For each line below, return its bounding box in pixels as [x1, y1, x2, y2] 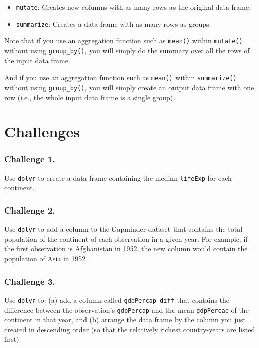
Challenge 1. [4, 153, 55, 165]
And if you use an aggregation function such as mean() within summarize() [4, 72, 237, 83]
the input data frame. [4, 55, 70, 65]
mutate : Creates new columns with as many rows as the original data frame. [16, 2, 251, 12]
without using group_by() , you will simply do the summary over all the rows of [4, 45, 250, 55]
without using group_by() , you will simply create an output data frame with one [4, 82, 254, 92]
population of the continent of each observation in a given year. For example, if [4, 233, 248, 244]
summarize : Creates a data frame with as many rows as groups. [16, 18, 211, 29]
